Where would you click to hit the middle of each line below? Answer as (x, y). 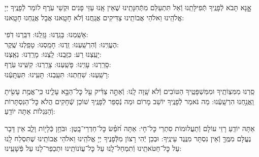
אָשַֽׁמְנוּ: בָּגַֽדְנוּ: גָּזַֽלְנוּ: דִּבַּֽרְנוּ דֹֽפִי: (46, 34)
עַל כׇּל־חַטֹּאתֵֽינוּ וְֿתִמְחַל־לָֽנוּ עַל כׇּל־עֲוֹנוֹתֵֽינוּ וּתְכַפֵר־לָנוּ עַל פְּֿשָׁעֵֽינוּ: (93, 148)
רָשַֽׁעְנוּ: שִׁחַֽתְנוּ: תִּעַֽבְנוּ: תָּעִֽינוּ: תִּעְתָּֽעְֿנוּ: (57, 74)
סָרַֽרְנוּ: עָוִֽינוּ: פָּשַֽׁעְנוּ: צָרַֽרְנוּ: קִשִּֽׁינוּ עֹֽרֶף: (58, 64)
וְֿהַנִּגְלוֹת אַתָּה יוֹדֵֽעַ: (30, 111)
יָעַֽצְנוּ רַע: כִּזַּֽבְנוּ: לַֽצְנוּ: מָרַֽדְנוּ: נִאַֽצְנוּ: (53, 54)
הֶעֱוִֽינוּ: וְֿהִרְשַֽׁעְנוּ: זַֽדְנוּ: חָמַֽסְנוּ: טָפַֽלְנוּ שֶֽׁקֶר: (62, 44)
